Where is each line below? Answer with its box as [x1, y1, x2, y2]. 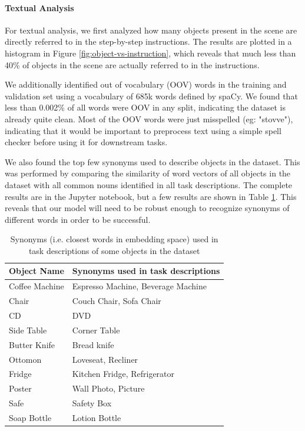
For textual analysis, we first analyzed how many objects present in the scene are [5, 24, 297, 36]
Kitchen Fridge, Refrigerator [72, 367, 175, 380]
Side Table [9, 323, 47, 336]
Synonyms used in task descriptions [72, 265, 220, 277]
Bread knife [72, 338, 114, 350]
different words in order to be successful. [5, 213, 151, 225]
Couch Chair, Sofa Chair [72, 295, 161, 307]
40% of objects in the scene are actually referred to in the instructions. [5, 58, 260, 71]
